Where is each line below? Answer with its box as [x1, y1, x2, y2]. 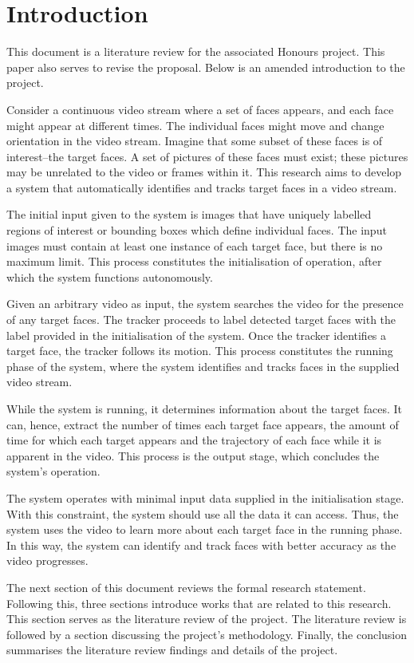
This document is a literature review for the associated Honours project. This [6, 43, 385, 60]
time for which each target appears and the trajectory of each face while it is [6, 432, 382, 448]
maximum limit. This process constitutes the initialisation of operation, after [6, 253, 382, 270]
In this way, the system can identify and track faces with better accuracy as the [6, 536, 396, 553]
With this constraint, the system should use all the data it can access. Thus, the [6, 505, 399, 522]
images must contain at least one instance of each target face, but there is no [6, 237, 383, 254]
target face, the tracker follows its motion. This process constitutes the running [6, 342, 393, 359]
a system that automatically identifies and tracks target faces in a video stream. [6, 179, 397, 195]
